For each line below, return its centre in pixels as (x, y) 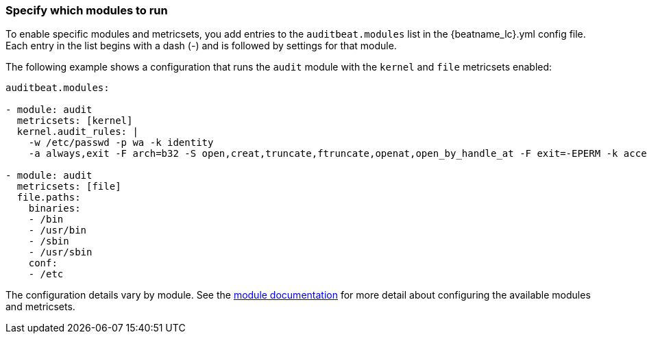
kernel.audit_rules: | (77, 132)
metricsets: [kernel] (75, 121)
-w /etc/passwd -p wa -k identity (121, 143)
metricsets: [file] (69, 187)
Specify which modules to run (87, 10)
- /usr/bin (58, 230)
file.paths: (49, 198)
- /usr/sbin (60, 252)
